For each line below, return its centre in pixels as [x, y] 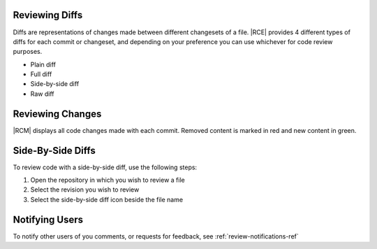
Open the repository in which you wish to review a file [108, 180]
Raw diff [42, 94]
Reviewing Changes [57, 114]
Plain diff [43, 64]
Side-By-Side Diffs [54, 150]
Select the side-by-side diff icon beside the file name [107, 199]
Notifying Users [48, 219]
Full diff [41, 74]
